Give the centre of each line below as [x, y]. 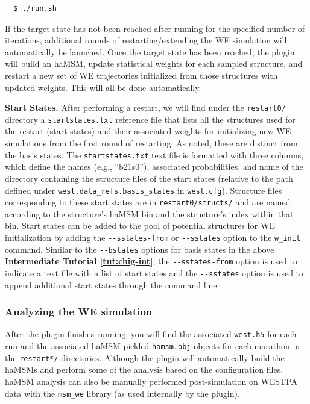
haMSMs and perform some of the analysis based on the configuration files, [144, 369]
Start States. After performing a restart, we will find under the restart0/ [145, 107]
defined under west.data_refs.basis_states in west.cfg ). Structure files [144, 190]
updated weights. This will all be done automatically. [103, 87]
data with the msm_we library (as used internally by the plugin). [122, 393]
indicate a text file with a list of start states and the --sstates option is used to [154, 272]
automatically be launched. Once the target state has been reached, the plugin [150, 51]
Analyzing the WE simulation [79, 312]
